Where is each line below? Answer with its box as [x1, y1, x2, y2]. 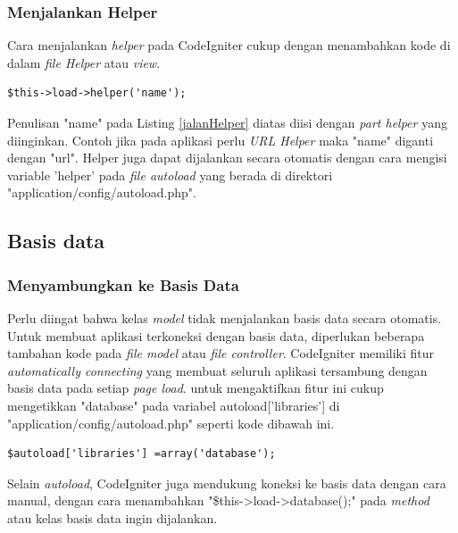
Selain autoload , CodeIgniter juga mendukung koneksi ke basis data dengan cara [7, 473, 446, 492]
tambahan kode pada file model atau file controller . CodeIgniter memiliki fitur [7, 344, 435, 362]
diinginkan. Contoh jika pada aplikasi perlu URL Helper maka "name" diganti [7, 130, 434, 149]
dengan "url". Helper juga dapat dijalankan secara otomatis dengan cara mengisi [7, 148, 447, 167]
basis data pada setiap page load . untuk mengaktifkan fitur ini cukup [7, 379, 384, 397]
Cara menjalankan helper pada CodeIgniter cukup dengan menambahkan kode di [7, 36, 451, 54]
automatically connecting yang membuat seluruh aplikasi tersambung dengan [7, 361, 428, 379]
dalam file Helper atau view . [7, 53, 161, 71]
